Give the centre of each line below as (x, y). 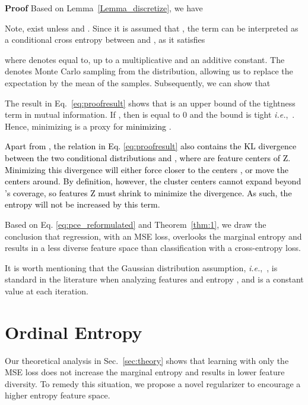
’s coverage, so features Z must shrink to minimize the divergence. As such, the (148, 192)
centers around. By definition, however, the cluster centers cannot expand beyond (153, 181)
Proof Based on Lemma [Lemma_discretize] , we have (104, 8)
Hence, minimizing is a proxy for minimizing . (88, 126)
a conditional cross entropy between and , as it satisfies (105, 40)
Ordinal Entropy (74, 332)
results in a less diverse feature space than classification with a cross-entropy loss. (153, 248)
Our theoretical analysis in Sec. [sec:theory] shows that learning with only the (147, 360)
